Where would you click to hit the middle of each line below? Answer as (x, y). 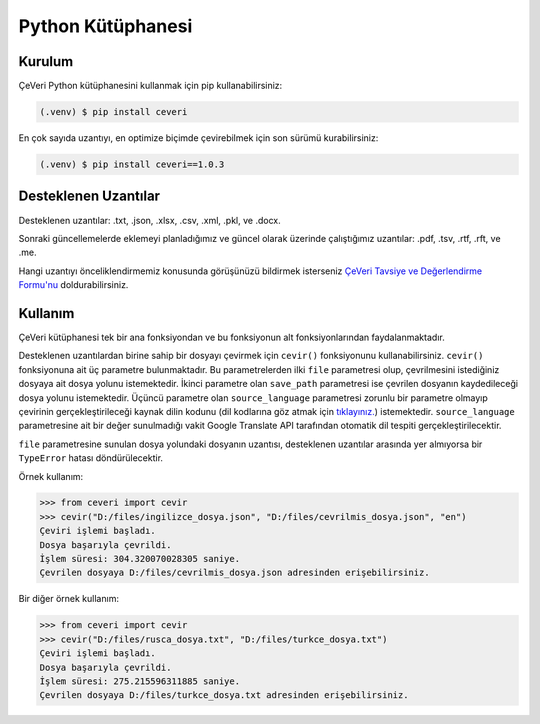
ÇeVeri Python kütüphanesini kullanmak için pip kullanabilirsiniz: (150, 86)
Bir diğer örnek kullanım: (69, 599)
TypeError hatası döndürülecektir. (91, 458)
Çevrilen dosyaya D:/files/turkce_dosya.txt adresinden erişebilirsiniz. (224, 695)
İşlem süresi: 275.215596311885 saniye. (139, 681)
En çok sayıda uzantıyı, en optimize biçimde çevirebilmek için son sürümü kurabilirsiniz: (198, 138)
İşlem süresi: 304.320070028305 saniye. (139, 559)
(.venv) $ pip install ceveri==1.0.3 (132, 164)
